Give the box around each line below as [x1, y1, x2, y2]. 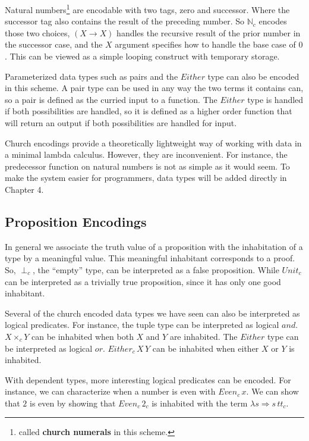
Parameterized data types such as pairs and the [5, 70, 178, 82]
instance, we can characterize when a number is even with [5, 385, 216, 398]
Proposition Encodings [5, 212, 147, 230]
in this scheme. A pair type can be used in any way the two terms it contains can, [5, 82, 304, 94]
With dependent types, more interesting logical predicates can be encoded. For [5, 373, 291, 386]
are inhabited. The [169, 330, 238, 342]
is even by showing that [30, 396, 116, 409]
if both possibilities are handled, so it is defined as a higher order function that [5, 105, 292, 117]
